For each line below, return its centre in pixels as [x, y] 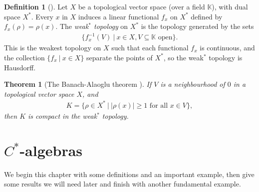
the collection [24, 57]
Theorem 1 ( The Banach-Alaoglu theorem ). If [78, 84]
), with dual [230, 6]
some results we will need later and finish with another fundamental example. [123, 184]
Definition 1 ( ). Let [36, 6]
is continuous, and [227, 48]
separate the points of [120, 57]
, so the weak [183, 57]
